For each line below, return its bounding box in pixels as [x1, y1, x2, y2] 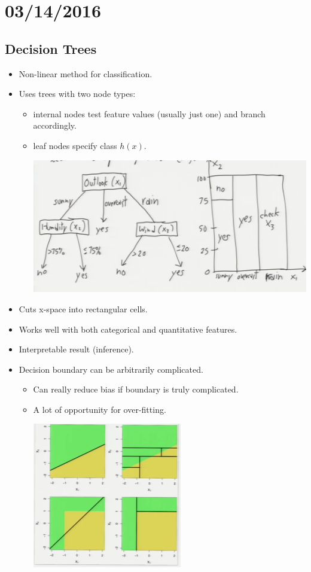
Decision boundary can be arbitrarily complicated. [19, 363, 203, 375]
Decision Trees [5, 39, 97, 57]
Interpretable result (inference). [19, 343, 134, 355]
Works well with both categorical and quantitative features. [19, 322, 237, 335]
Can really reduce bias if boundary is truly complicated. [33, 383, 239, 395]
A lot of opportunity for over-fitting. [33, 403, 166, 415]
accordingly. [33, 119, 77, 132]
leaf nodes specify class [33, 139, 117, 151]
